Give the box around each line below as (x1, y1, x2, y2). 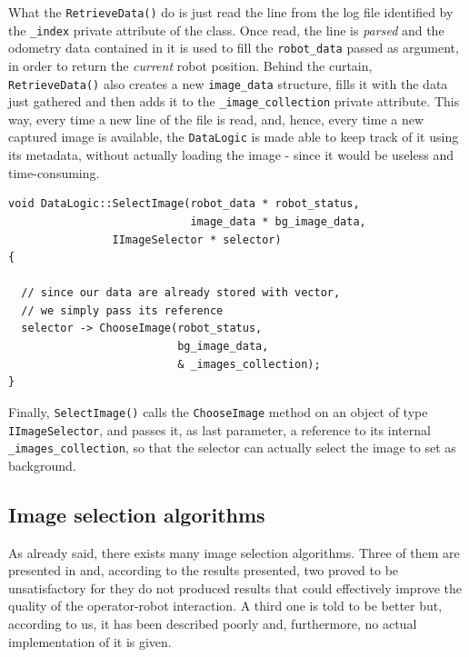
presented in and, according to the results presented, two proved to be (8, 561, 399, 580)
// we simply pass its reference (21, 304, 224, 317)
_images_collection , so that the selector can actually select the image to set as (8, 438, 456, 457)
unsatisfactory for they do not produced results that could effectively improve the (8, 578, 463, 597)
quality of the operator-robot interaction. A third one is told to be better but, (8, 596, 443, 615)
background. (8, 455, 76, 474)
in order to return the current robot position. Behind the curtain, (8, 55, 373, 75)
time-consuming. (8, 163, 100, 182)
